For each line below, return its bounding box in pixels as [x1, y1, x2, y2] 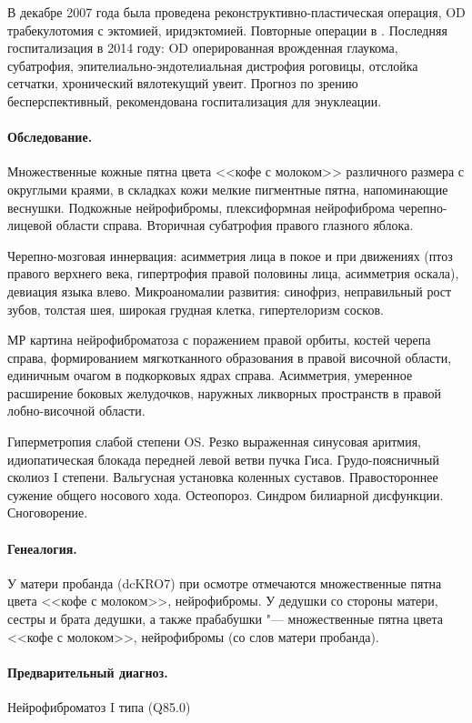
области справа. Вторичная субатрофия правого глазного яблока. [55, 216, 414, 235]
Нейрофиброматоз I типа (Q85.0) [7, 698, 191, 717]
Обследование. [7, 127, 93, 146]
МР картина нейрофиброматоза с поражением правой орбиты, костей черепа [7, 330, 431, 349]
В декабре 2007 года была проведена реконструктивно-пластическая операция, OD [7, 3, 466, 21]
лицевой [7, 216, 53, 235]
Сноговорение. [7, 503, 88, 522]
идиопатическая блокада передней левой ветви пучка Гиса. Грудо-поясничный [7, 449, 439, 468]
